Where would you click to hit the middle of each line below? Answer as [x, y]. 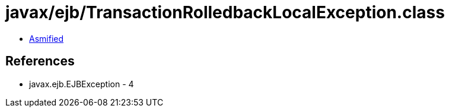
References [40, 61]
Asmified [47, 38]
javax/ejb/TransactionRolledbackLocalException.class [225, 12]
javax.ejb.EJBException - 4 [82, 84]
